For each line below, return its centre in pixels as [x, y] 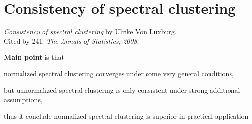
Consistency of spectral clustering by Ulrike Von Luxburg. [90, 31]
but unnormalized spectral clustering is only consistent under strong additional [122, 90]
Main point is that [34, 57]
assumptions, [23, 99]
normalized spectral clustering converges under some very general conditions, [119, 73]
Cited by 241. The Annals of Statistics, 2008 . [72, 41]
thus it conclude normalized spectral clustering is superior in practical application [126, 115]
